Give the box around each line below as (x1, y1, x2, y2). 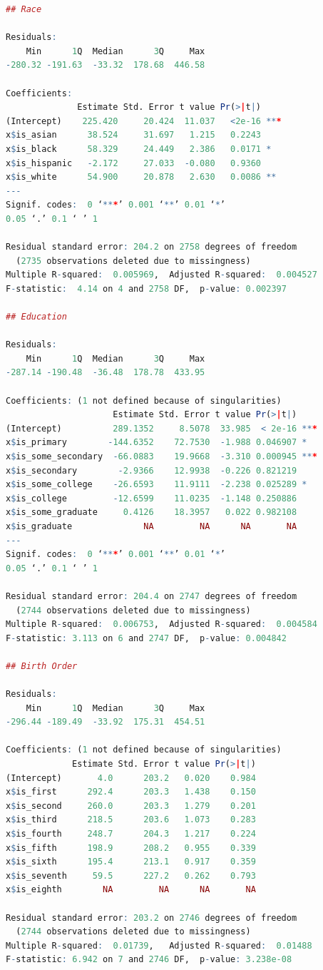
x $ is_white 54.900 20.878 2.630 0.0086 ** (6, 172, 277, 183)
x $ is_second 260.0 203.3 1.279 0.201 (6, 800, 256, 811)
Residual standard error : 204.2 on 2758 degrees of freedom (6, 242, 297, 252)
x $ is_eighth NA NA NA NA (6, 884, 256, 895)
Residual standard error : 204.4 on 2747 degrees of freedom (6, 591, 297, 601)
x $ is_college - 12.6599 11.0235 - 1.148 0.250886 (6, 493, 297, 504)
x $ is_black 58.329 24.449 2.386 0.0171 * (6, 143, 272, 154)
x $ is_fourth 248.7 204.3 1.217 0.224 (6, 829, 256, 839)
